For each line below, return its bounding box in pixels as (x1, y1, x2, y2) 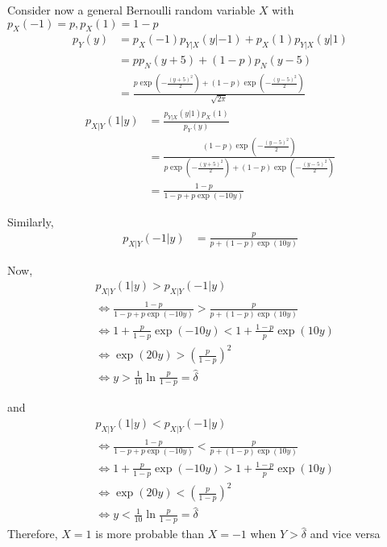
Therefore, (7, 525, 58, 542)
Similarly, (7, 213, 54, 230)
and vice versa (310, 525, 381, 542)
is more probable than (95, 525, 204, 542)
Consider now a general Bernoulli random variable (7, 2, 256, 18)
